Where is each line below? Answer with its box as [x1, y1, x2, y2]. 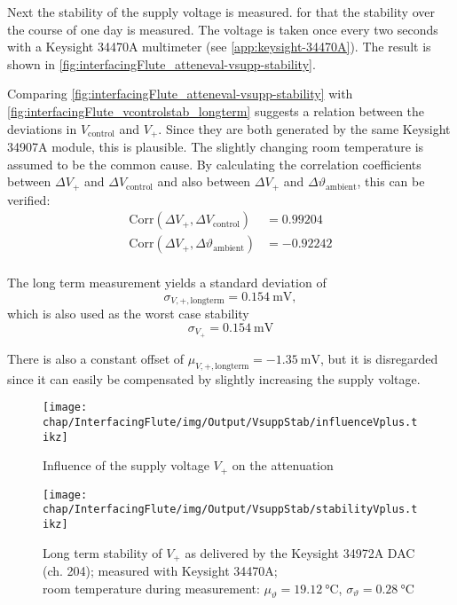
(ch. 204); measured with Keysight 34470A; [43, 562, 278, 580]
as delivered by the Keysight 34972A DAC [185, 543, 415, 562]
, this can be [357, 172, 425, 191]
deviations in [7, 119, 77, 137]
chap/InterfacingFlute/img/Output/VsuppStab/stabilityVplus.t [43, 503, 418, 516]
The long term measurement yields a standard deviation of [7, 273, 327, 292]
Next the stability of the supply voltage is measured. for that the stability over [7, 3, 435, 20]
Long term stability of [43, 543, 162, 562]
